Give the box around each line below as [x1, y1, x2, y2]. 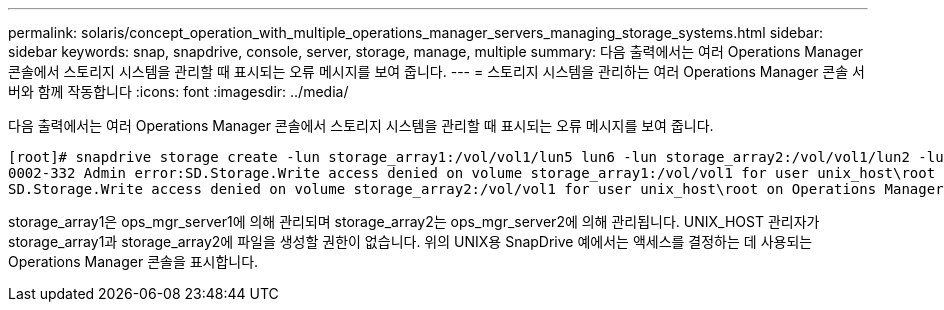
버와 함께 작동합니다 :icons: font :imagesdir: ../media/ [8, 83, 349, 100]
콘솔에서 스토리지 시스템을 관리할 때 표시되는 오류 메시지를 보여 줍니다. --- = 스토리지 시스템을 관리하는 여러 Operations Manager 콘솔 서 [8, 63, 865, 80]
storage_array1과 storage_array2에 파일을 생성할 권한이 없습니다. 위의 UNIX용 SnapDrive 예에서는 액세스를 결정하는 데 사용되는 [8, 233, 813, 250]
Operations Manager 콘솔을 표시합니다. [8, 253, 259, 270]
